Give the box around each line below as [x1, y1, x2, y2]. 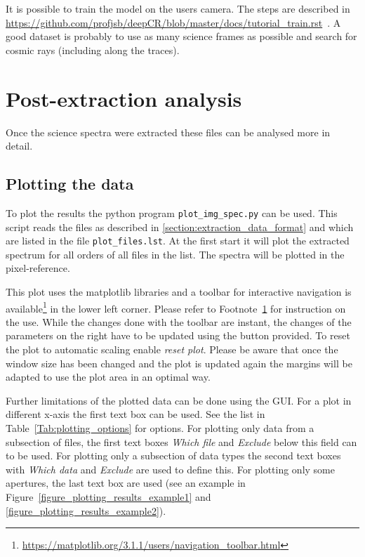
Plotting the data [6, 173, 134, 195]
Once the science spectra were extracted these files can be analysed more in [6, 124, 331, 139]
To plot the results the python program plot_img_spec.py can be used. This [6, 205, 338, 220]
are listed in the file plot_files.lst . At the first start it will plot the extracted [6, 233, 350, 248]
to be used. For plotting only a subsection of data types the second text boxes [6, 448, 341, 463]
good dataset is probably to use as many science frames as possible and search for [6, 29, 357, 44]
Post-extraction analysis [6, 84, 242, 112]
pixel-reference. [6, 261, 70, 275]
